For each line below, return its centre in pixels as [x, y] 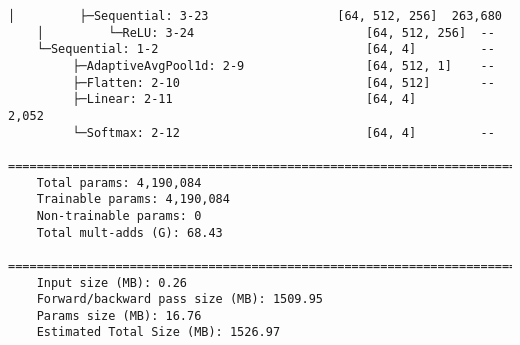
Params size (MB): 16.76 [119, 315]
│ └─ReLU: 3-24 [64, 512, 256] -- [265, 32]
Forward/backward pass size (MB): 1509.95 [179, 299]
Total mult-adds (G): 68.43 [129, 232]
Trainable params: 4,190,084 [133, 199]
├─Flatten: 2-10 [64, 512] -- [283, 82]
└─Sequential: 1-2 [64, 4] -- [265, 49]
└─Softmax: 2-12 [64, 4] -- [283, 132]
